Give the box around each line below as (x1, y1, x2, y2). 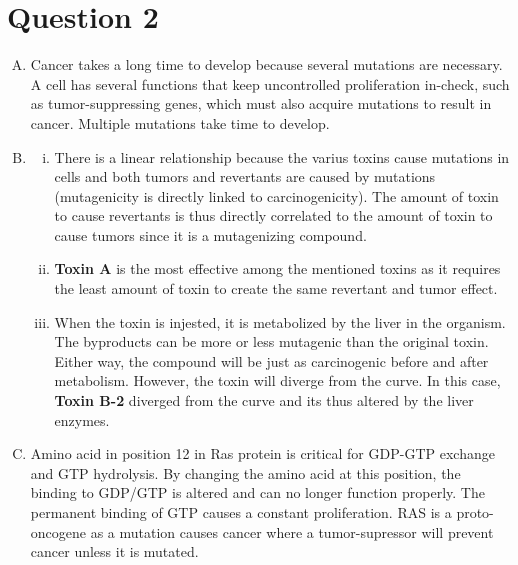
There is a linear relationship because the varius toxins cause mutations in (54, 146, 510, 167)
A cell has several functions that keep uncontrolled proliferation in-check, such (30, 73, 510, 94)
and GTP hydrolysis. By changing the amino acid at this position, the (30, 462, 461, 483)
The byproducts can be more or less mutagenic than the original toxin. (54, 331, 489, 352)
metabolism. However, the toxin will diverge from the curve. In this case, (54, 370, 501, 391)
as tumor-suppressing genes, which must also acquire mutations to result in (30, 93, 492, 114)
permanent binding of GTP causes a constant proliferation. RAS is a (30, 502, 452, 522)
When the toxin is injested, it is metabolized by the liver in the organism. (54, 311, 506, 332)
